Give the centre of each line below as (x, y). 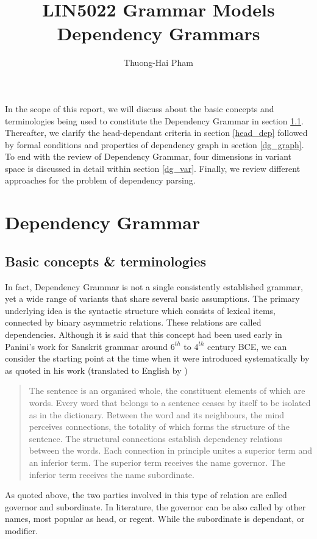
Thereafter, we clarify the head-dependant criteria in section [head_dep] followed (156, 133)
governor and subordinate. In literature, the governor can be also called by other (155, 506)
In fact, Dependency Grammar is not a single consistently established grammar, (154, 286)
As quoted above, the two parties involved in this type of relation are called (146, 495)
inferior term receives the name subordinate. (112, 474)
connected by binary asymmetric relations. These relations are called (133, 322)
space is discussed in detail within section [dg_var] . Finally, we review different (153, 168)
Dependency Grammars (158, 33)
